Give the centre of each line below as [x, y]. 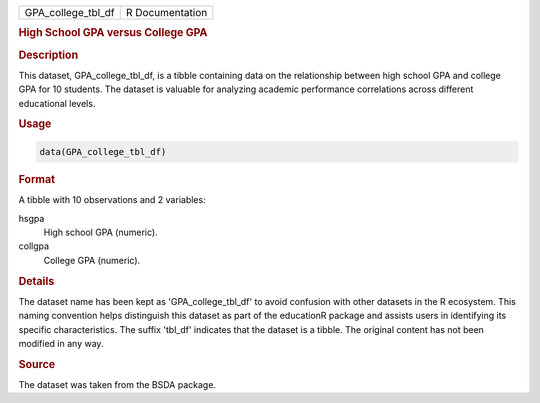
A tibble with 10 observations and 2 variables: [112, 200]
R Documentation [166, 12]
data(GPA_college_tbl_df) [103, 151]
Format [36, 179]
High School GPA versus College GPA [113, 33]
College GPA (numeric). [92, 260]
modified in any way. [61, 343]
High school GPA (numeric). [101, 232]
